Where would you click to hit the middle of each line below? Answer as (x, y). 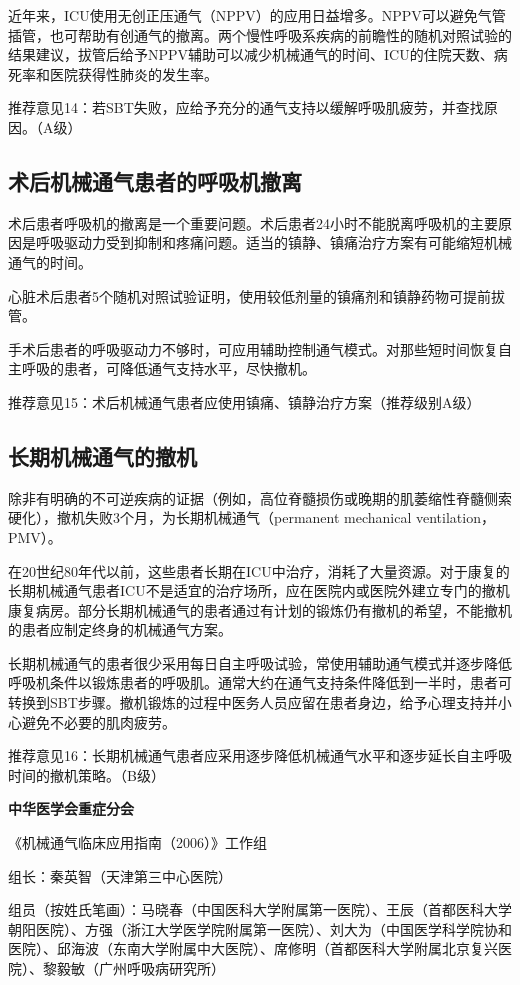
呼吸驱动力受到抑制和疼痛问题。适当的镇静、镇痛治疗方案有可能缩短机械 (273, 242)
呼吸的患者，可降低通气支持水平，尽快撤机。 (168, 368)
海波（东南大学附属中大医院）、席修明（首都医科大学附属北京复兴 (284, 948)
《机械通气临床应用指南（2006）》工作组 (137, 842)
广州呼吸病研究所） (161, 968)
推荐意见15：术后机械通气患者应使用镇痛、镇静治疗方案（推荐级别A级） (244, 401)
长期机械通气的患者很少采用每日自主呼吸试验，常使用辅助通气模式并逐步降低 (260, 662)
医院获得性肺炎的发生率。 (133, 73)
